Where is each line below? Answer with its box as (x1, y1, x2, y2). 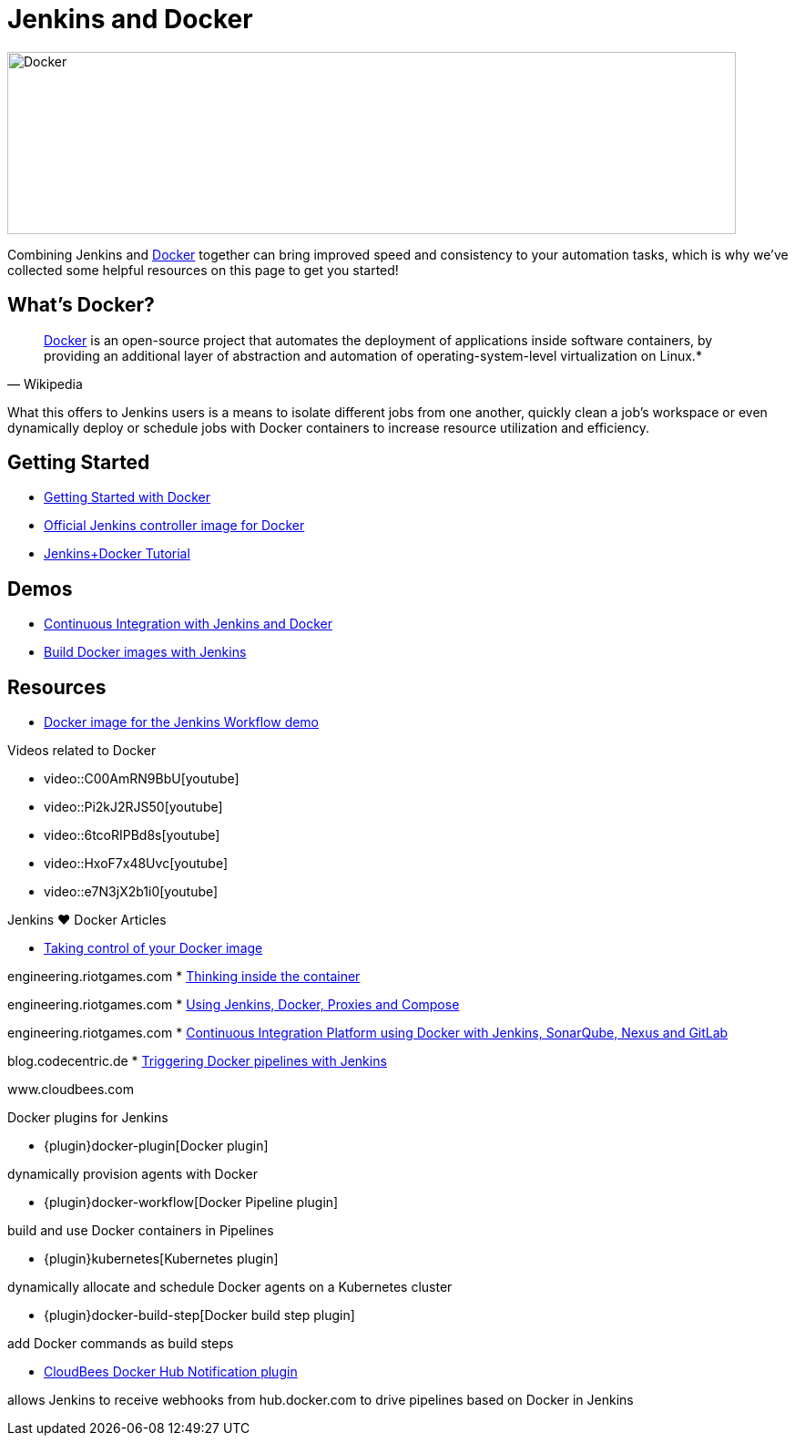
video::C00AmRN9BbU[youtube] (44, 771, 240, 787)
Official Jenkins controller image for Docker (44, 517, 305, 534)
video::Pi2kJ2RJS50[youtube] (44, 799, 223, 815)
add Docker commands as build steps (7, 1336, 234, 1352)
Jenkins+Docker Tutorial (44, 546, 190, 562)
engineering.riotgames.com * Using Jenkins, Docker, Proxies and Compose (7, 997, 460, 1013)
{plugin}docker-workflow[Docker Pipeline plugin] (44, 1194, 339, 1211)
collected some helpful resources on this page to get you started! (7, 261, 399, 278)
